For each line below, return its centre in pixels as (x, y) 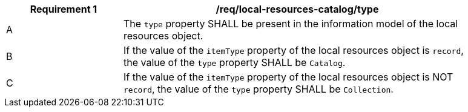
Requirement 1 (64, 9)
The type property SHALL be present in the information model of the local (291, 24)
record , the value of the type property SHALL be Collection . (259, 89)
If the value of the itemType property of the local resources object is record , (294, 50)
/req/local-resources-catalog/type (297, 9)
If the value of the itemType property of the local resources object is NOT (288, 77)
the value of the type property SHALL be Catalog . (235, 62)
